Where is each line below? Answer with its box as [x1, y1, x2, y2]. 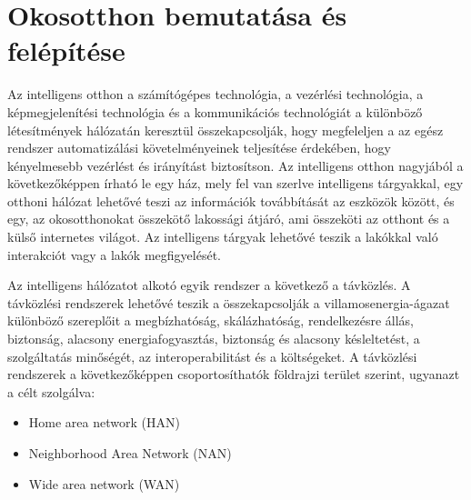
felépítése [7, 32, 125, 69]
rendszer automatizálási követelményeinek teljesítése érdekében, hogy [7, 138, 391, 157]
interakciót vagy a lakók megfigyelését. [7, 245, 221, 264]
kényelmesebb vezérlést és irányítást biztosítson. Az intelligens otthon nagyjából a [7, 155, 464, 175]
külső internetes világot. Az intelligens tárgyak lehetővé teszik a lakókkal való [7, 227, 438, 246]
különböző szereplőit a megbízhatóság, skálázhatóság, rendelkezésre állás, [7, 311, 414, 330]
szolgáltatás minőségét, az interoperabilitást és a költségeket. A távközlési [7, 346, 417, 365]
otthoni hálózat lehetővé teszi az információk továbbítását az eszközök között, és [7, 191, 455, 210]
